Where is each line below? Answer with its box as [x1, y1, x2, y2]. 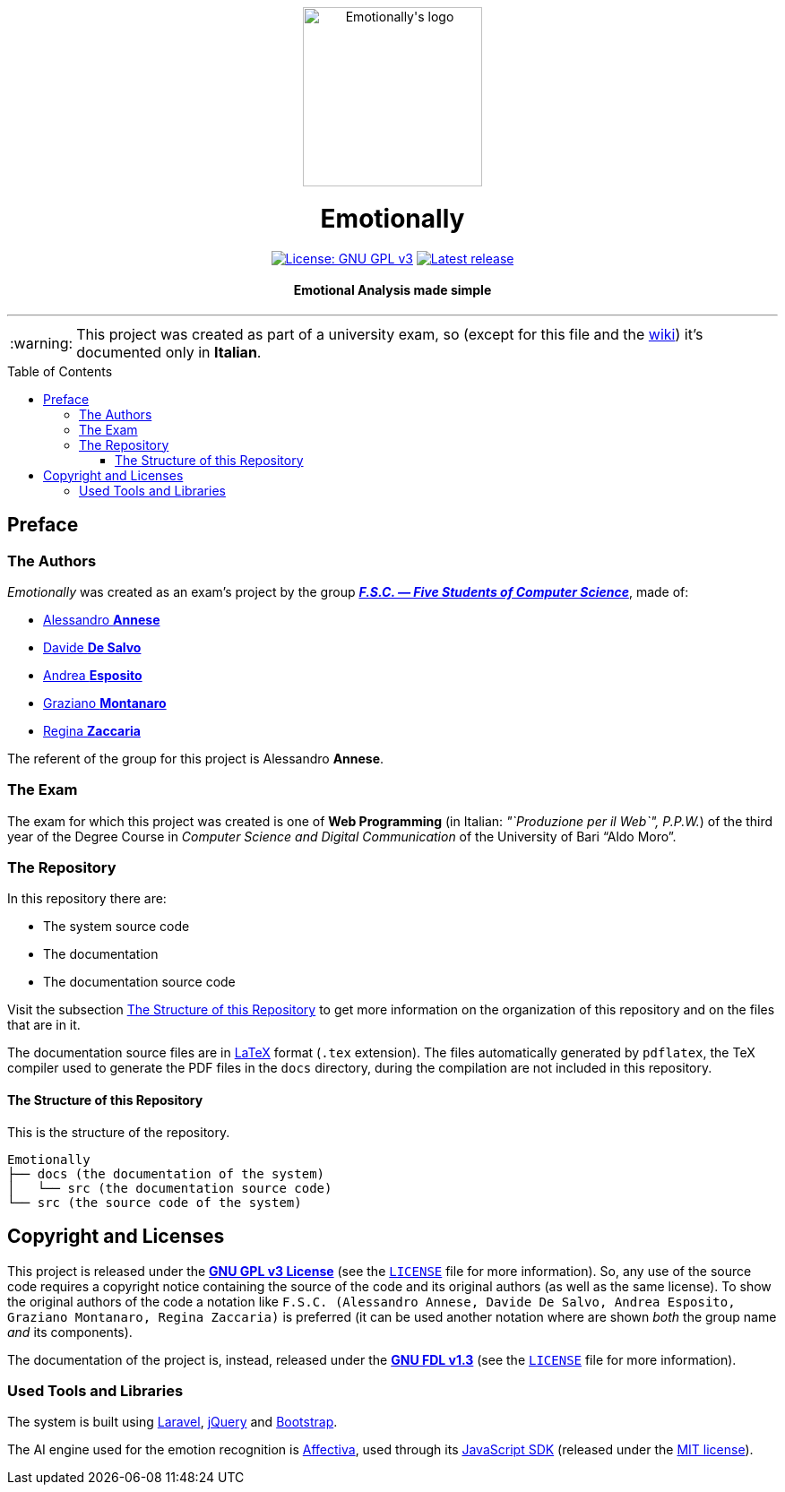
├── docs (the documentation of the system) [7, 1166, 325, 1181]
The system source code [43, 918, 190, 935]
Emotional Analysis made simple [293, 282, 492, 298]
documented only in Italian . [76, 342, 262, 361]
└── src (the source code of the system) [7, 1194, 302, 1210]
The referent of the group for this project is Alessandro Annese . [7, 750, 384, 766]
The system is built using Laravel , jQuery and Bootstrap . [7, 1414, 338, 1430]
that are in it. [7, 1017, 81, 1033]
